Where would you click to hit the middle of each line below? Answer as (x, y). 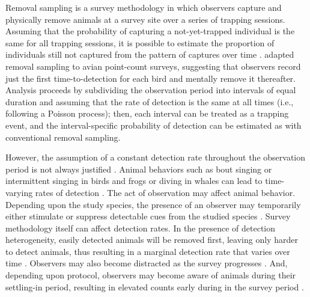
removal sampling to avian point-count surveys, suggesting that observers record (153, 66)
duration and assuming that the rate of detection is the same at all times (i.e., (150, 101)
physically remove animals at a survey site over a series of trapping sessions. (145, 19)
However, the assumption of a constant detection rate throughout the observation (156, 157)
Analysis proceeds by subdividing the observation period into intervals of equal (151, 90)
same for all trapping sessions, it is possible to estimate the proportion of (140, 42)
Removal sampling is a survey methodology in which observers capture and (144, 7)
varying (19, 192)
